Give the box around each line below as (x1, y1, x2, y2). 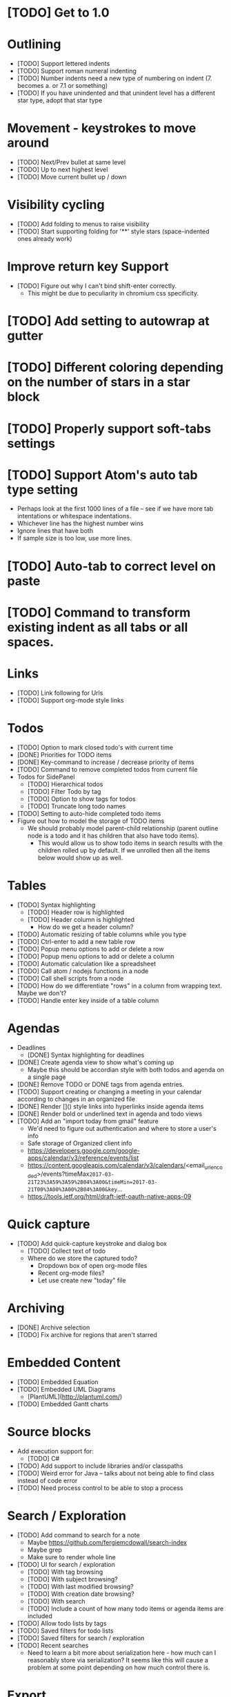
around (7, 135, 50, 151)
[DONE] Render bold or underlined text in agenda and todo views (17, 1109, 202, 1118)
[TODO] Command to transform (7, 604, 191, 620)
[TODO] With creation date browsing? (27, 1590, 134, 1598)
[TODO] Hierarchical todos (27, 780, 103, 788)
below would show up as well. (37, 853, 123, 862)
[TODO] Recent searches (17, 1641, 89, 1649)
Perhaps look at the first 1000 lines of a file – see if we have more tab (17, 505, 214, 513)
